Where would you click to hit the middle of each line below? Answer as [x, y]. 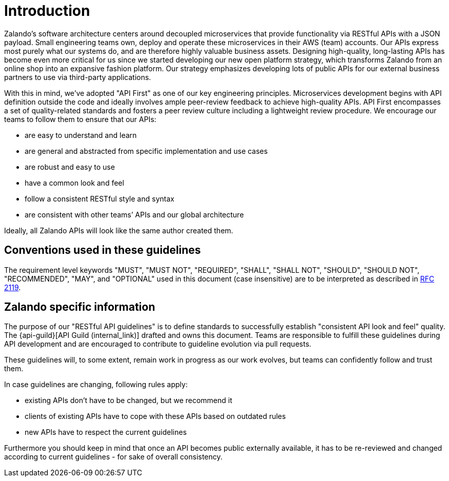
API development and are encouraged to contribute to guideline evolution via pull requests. [158, 344]
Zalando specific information [80, 307]
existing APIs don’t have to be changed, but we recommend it [129, 400]
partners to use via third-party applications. [78, 77]
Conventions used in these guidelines [103, 250]
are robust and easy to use [70, 167]
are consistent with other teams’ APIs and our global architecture [134, 214]
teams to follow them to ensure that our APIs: [80, 119]
